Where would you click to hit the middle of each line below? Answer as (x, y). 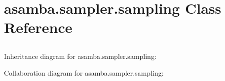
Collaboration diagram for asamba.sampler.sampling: (84, 72)
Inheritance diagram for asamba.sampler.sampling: (80, 56)
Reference (38, 27)
